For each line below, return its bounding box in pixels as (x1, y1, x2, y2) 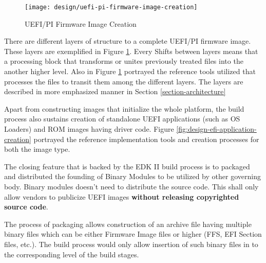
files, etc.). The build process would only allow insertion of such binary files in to (4, 238, 258, 249)
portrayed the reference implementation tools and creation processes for (33, 133, 259, 144)
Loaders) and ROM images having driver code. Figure (4, 124, 174, 134)
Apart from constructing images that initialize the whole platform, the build (4, 103, 244, 114)
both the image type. (4, 144, 70, 154)
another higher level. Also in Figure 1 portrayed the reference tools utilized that (4, 66, 256, 77)
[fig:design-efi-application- (176, 124, 257, 134)
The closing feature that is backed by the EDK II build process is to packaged (4, 161, 250, 171)
